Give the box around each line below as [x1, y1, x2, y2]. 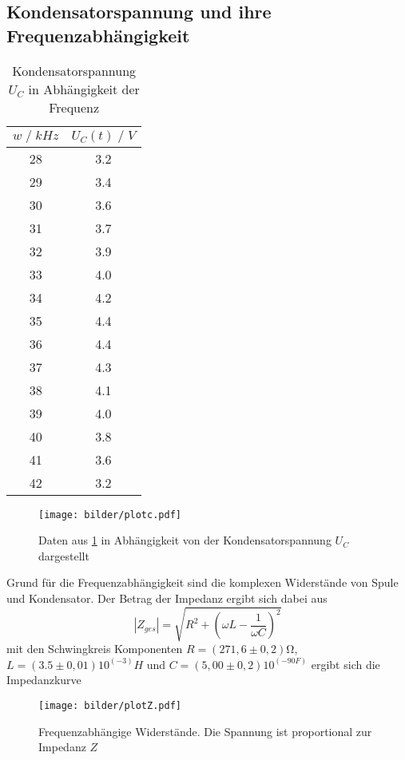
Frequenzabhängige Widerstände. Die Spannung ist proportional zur [38, 722, 372, 739]
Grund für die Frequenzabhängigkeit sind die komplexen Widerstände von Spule [6, 574, 399, 591]
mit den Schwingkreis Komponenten [6, 640, 183, 657]
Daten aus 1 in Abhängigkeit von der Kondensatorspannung [38, 532, 332, 548]
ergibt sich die [311, 655, 380, 672]
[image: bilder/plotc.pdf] [38, 509, 181, 521]
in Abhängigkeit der [28, 79, 140, 98]
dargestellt [38, 547, 89, 564]
